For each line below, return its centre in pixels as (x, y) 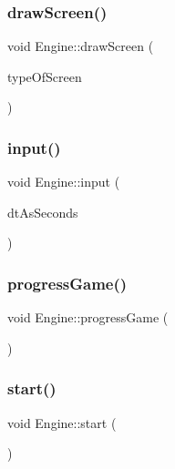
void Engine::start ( (62, 422)
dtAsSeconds (43, 212)
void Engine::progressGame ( (88, 317)
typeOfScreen (45, 76)
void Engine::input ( (64, 182)
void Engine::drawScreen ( (81, 46)
